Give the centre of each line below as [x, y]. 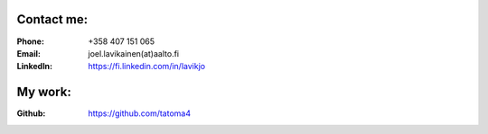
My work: [44, 92]
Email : [28, 53]
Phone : [31, 41]
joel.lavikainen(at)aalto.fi [134, 53]
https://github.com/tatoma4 [140, 113]
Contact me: [52, 19]
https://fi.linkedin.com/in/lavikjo [147, 67]
